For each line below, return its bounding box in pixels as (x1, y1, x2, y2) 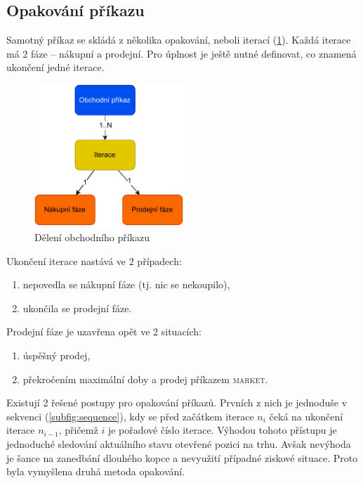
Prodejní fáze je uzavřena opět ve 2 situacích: (6, 324, 202, 339)
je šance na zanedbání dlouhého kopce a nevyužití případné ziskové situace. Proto (6, 450, 358, 465)
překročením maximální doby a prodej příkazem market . (22, 371, 268, 386)
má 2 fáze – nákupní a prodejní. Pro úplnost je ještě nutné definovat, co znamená (6, 46, 357, 60)
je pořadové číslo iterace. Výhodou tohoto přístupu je (107, 423, 337, 437)
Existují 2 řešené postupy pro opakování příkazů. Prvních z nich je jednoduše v (6, 395, 348, 410)
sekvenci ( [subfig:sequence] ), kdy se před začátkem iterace (6, 408, 254, 423)
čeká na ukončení (269, 408, 343, 423)
